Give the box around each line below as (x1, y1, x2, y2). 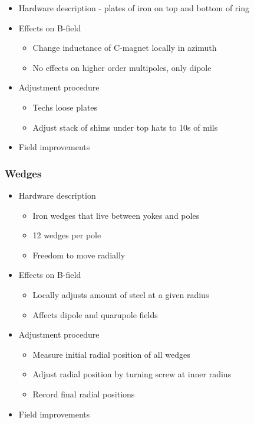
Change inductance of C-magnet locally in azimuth (32, 41, 217, 54)
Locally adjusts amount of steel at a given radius (32, 288, 209, 300)
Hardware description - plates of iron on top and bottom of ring (18, 2, 250, 14)
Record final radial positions (32, 387, 135, 400)
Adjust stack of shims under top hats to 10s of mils (32, 121, 218, 133)
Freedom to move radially (32, 248, 126, 261)
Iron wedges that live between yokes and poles (32, 209, 200, 221)
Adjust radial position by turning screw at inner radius (32, 368, 232, 380)
